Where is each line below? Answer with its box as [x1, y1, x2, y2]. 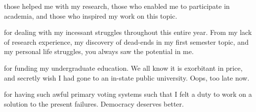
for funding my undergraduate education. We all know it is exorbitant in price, [4, 62, 243, 73]
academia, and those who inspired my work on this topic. [4, 10, 177, 21]
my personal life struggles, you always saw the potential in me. [4, 46, 194, 56]
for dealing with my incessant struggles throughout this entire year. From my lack [4, 27, 252, 37]
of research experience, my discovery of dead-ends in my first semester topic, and [4, 36, 249, 47]
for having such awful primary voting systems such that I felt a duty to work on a [4, 89, 252, 99]
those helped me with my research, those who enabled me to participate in [4, 1, 230, 11]
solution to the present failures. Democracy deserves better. [4, 98, 184, 109]
